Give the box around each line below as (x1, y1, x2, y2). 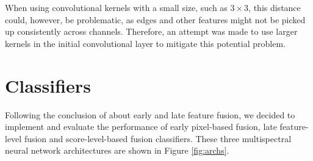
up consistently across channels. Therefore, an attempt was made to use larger (5, 25, 298, 38)
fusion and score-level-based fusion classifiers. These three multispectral (24, 132, 292, 145)
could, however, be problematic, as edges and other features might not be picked (5, 13, 306, 26)
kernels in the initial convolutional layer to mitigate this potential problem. (5, 37, 286, 49)
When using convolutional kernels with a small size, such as (5, 1, 228, 13)
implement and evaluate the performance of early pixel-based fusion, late (5, 120, 277, 133)
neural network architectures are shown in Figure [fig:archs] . (5, 144, 229, 157)
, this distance (248, 1, 301, 13)
